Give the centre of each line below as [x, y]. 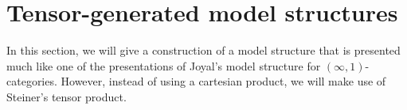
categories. [32, 81]
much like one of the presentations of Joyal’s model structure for [164, 65]
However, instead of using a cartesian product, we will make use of [223, 81]
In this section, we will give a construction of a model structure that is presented [203, 50]
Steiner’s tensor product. [67, 96]
